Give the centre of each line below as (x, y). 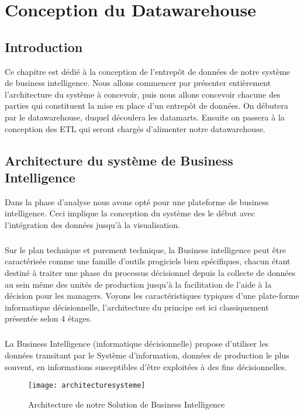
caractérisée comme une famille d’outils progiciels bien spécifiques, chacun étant (148, 261)
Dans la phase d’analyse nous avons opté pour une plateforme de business (137, 201)
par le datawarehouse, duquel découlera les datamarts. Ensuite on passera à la (145, 117)
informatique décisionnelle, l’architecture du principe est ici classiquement (137, 307)
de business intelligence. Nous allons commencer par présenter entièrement (138, 83)
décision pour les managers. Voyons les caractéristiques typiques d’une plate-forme (152, 296)
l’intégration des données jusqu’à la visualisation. (92, 224)
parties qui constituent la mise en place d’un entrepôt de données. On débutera (146, 106)
